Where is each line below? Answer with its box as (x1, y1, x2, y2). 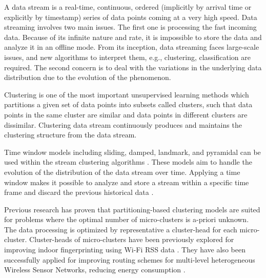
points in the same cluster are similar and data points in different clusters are (4, 109, 248, 120)
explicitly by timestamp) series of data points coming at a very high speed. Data (4, 11, 257, 22)
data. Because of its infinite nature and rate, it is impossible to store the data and (4, 31, 262, 42)
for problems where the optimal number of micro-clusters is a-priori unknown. (4, 214, 249, 225)
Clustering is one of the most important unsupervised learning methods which (4, 89, 249, 100)
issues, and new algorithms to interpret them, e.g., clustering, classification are (4, 51, 251, 62)
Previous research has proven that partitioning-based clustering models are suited (4, 204, 260, 214)
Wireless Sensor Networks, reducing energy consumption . (4, 264, 186, 275)
